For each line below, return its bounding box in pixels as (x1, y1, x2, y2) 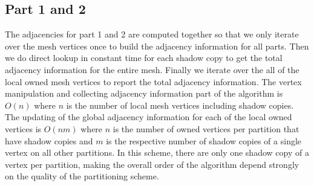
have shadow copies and (5, 134, 93, 147)
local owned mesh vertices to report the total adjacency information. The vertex (5, 75, 302, 88)
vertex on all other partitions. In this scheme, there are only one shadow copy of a (5, 146, 309, 159)
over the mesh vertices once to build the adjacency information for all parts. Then (5, 39, 309, 52)
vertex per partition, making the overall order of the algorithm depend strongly (5, 158, 299, 170)
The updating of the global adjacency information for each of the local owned (5, 111, 292, 123)
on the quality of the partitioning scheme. (5, 170, 159, 182)
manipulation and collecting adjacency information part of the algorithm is (5, 87, 283, 100)
